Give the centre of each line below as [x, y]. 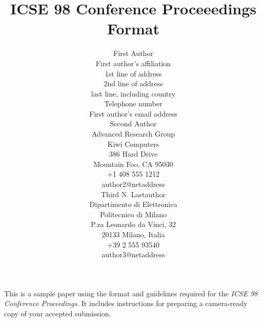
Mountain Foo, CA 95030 [133, 164]
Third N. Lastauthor [133, 194]
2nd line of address [133, 83]
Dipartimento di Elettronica [133, 204]
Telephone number [133, 103]
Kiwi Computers [133, 144]
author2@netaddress [133, 184]
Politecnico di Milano [133, 214]
